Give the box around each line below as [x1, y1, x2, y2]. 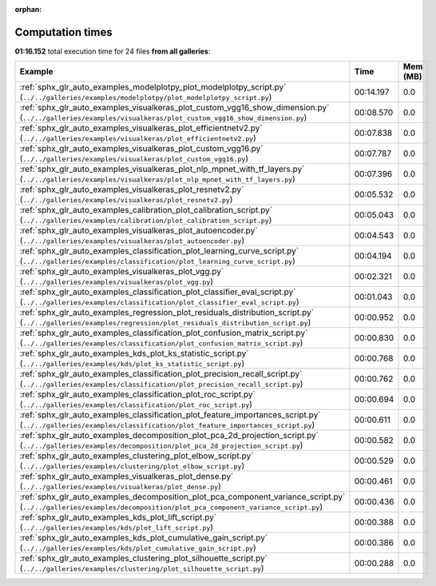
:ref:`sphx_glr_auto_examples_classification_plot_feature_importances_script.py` [19, 409, 321, 421]
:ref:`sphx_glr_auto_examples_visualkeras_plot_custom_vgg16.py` [19, 143, 264, 154]
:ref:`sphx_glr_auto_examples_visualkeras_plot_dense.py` [19, 471, 234, 482]
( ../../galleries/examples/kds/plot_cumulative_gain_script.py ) [19, 542, 257, 553]
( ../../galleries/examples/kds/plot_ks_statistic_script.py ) [19, 358, 245, 369]
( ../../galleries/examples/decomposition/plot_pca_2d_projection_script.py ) [19, 440, 303, 451]
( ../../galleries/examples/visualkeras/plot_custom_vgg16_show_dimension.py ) [19, 112, 307, 123]
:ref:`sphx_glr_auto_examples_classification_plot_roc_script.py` [19, 389, 256, 400]
